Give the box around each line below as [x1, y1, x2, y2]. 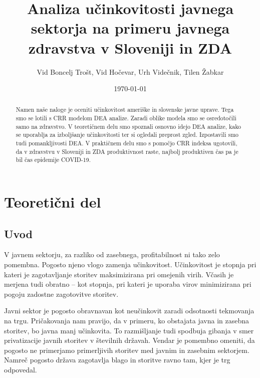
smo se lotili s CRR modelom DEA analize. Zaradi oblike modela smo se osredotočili [16, 114, 236, 122]
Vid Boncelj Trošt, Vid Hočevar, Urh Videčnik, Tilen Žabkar [37, 66, 224, 77]
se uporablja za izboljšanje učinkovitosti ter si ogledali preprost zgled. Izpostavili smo [16, 130, 238, 139]
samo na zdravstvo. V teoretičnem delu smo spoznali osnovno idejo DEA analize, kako [16, 122, 241, 130]
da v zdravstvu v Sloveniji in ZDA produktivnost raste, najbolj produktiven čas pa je [16, 147, 238, 155]
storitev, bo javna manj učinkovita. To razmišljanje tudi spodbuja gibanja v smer [4, 325, 254, 335]
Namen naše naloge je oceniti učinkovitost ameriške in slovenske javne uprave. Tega [16, 105, 234, 114]
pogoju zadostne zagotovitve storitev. [4, 288, 119, 299]
